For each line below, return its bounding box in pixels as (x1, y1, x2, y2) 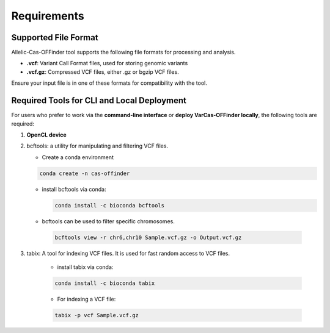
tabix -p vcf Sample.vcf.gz (54, 312, 139, 318)
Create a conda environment (42, 153, 114, 161)
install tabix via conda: (57, 263, 114, 271)
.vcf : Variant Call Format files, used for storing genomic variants (26, 60, 188, 67)
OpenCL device (26, 131, 67, 138)
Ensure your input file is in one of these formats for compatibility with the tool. (11, 79, 207, 87)
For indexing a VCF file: (57, 295, 116, 303)
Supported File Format (11, 32, 98, 43)
